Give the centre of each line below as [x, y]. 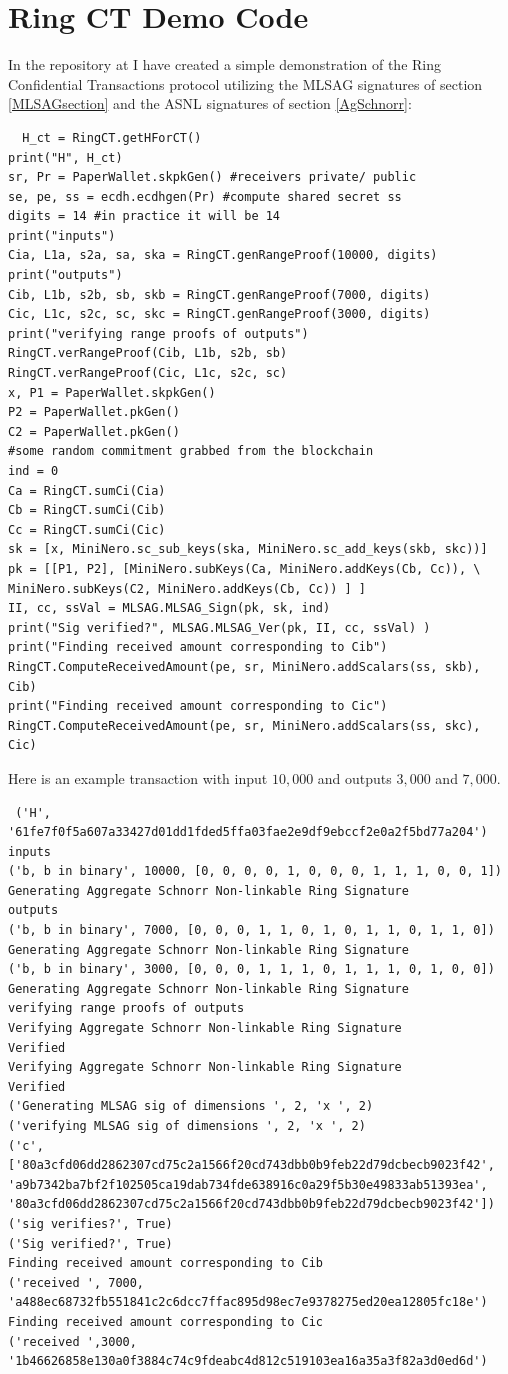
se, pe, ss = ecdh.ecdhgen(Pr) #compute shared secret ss [205, 196]
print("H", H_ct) [65, 157]
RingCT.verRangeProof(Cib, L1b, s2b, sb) [148, 353]
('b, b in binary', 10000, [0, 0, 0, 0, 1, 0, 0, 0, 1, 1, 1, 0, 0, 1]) [255, 871]
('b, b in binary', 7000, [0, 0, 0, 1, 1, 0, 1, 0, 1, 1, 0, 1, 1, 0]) [251, 930]
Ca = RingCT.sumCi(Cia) [87, 490]
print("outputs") [65, 275]
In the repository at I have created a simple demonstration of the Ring [225, 64]
